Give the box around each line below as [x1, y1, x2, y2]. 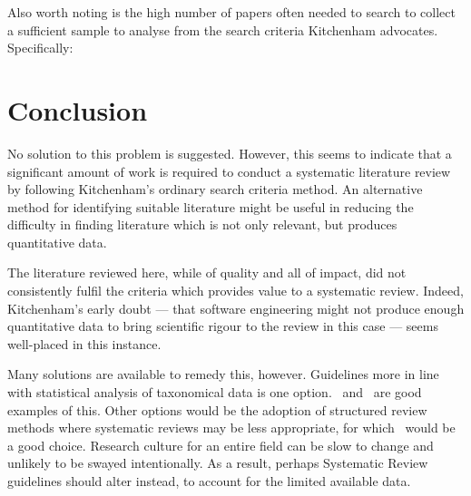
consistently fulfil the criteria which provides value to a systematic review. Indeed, [7, 281, 464, 300]
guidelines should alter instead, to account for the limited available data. [7, 472, 411, 490]
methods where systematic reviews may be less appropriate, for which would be [7, 418, 456, 437]
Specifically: [7, 38, 74, 57]
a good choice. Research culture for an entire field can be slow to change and [7, 435, 434, 454]
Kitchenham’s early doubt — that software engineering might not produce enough [7, 298, 465, 317]
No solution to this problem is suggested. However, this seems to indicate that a [7, 143, 452, 162]
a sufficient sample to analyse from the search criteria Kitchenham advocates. [7, 20, 438, 39]
